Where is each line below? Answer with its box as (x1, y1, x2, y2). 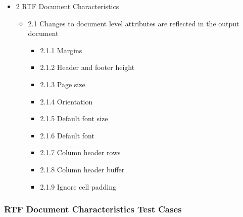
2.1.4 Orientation (40, 96, 93, 106)
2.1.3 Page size (40, 79, 85, 89)
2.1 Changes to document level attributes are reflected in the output (28, 18, 239, 28)
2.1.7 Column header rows (40, 147, 121, 158)
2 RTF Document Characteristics (16, 1, 119, 11)
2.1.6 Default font (40, 130, 94, 140)
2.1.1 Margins (40, 45, 82, 55)
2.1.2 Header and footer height (40, 62, 135, 73)
